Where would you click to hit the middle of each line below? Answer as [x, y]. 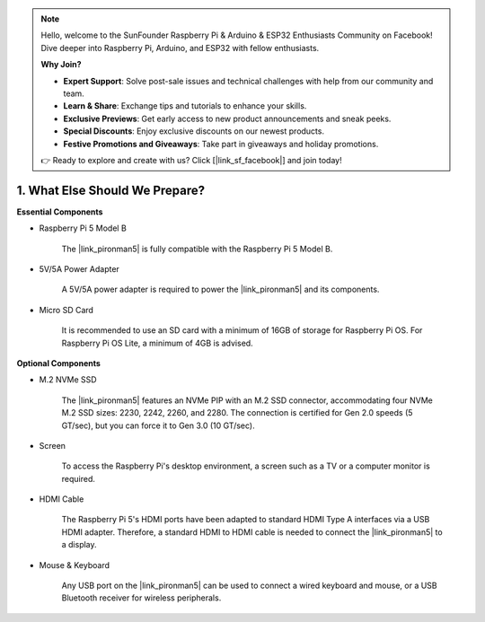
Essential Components [60, 212]
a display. [79, 545]
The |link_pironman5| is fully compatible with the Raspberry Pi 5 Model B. [197, 249]
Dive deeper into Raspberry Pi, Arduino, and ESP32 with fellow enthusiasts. [180, 48]
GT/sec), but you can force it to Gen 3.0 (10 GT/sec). [158, 425]
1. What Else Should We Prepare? [111, 190]
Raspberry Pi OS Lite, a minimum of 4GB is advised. [157, 343]
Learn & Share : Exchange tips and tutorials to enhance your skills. [185, 106]
